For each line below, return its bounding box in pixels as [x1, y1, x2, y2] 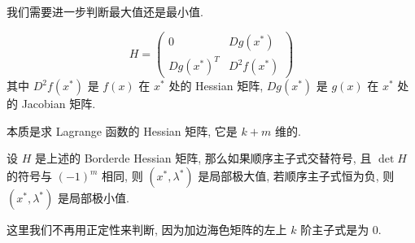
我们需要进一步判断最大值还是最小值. [7, 3, 203, 20]
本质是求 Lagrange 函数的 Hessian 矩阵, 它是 [7, 122, 238, 139]
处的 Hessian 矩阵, [168, 77, 264, 94]
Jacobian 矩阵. [21, 95, 96, 112]
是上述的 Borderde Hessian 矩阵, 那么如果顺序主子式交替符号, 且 [34, 150, 372, 167]
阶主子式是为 [300, 221, 369, 237]
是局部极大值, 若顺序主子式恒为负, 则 [198, 167, 395, 184]
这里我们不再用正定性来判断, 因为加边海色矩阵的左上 [7, 221, 287, 237]
